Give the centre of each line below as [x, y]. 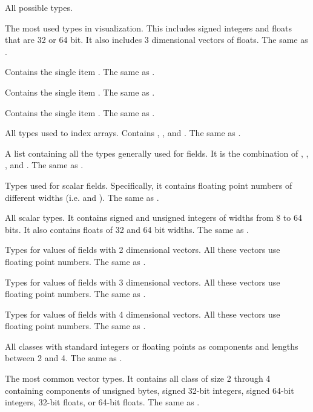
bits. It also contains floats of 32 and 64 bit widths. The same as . [127, 229]
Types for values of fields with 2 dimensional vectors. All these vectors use [143, 250]
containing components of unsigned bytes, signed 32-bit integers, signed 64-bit [150, 390]
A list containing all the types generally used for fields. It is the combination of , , [157, 153]
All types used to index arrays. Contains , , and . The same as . [123, 133]
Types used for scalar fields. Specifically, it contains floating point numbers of [149, 185]
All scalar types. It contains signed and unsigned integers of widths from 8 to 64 [154, 217]
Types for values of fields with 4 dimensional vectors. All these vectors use [143, 314]
